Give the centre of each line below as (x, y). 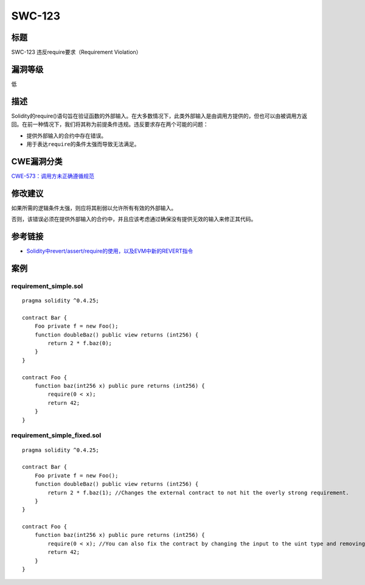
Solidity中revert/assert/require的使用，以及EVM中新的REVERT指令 (110, 251)
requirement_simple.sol (47, 286)
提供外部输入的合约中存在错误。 (66, 135)
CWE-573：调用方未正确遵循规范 (53, 176)
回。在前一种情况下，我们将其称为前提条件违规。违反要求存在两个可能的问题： (110, 124)
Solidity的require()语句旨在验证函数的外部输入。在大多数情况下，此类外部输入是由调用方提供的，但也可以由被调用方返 (159, 116)
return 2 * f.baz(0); (80, 343)
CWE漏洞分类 (37, 161)
